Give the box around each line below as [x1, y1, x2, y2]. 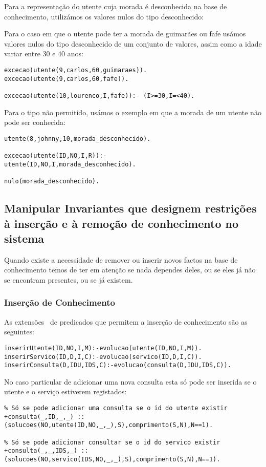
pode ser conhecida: [4, 117, 65, 128]
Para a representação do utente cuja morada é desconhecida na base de [4, 1, 227, 11]
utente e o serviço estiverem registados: [4, 386, 127, 397]
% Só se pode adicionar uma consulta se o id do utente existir [4, 405, 228, 412]
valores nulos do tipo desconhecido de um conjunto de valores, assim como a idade [4, 38, 262, 49]
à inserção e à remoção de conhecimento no [4, 215, 239, 231]
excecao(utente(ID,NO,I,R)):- [4, 152, 107, 160]
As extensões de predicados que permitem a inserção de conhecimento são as [4, 316, 248, 327]
